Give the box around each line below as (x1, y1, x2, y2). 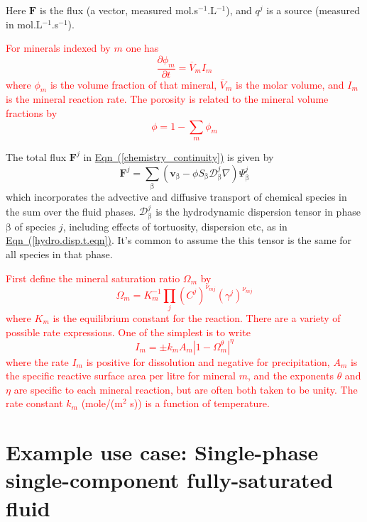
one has (126, 40, 159, 55)
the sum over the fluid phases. (6, 204, 136, 218)
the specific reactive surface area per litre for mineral (6, 368, 236, 383)
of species (14, 218, 56, 233)
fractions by (6, 106, 57, 120)
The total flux (6, 149, 67, 164)
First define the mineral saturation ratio (6, 270, 180, 285)
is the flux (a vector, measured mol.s (39, 3, 199, 17)
